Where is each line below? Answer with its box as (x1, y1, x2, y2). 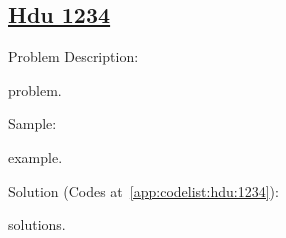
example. (8, 146, 63, 167)
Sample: (8, 113, 57, 134)
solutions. (8, 214, 66, 235)
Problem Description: (8, 46, 139, 67)
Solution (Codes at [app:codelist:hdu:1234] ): (8, 180, 279, 201)
